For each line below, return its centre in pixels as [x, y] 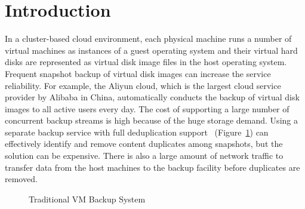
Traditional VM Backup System [87, 199]
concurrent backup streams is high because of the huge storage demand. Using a [151, 120]
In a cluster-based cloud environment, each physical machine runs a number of [148, 39]
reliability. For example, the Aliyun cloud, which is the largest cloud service [143, 85]
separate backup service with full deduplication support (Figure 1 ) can [137, 132]
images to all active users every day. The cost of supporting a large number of [147, 108]
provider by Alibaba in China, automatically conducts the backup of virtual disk [152, 97]
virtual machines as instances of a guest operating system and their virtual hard [151, 50]
